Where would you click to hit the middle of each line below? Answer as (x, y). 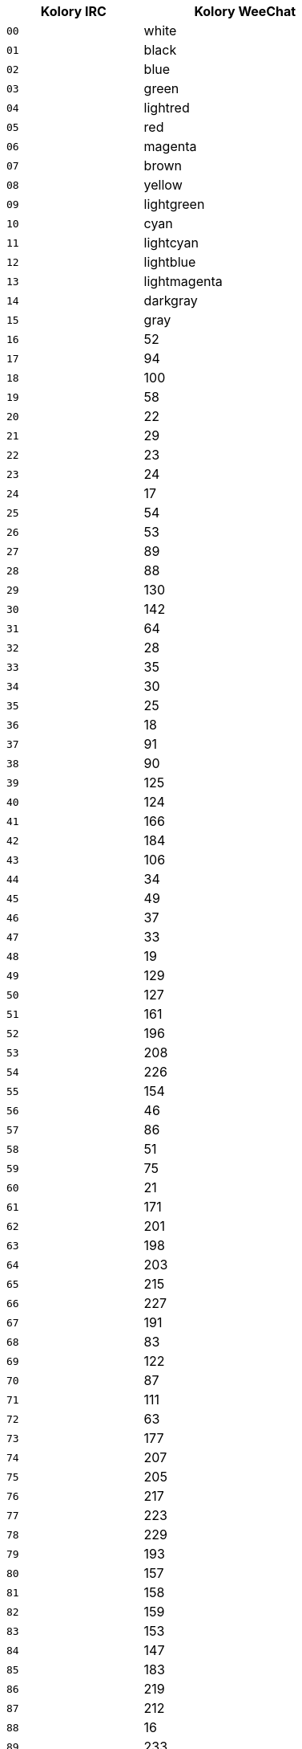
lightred (167, 108)
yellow (163, 185)
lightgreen (174, 204)
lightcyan (171, 243)
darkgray (171, 300)
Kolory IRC (73, 11)
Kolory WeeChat (245, 11)
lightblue (170, 262)
